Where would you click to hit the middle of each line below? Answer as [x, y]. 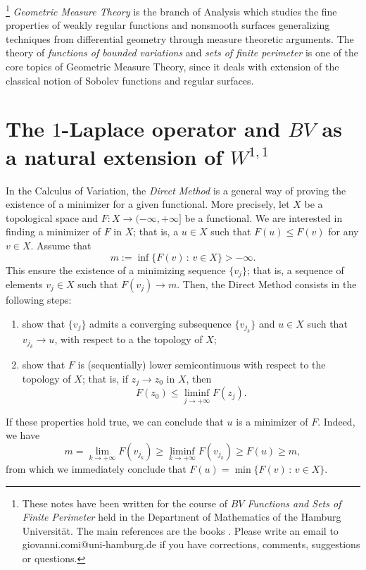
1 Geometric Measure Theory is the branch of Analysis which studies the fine [171, 10]
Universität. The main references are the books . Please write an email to [180, 530]
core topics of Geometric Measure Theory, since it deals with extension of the [172, 67]
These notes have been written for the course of [125, 503]
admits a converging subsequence [160, 323]
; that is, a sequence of [295, 269]
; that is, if [105, 378]
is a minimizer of [272, 421]
